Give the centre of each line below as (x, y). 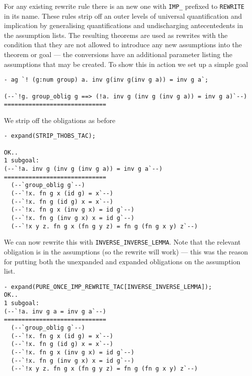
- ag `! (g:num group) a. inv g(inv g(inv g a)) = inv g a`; (106, 80)
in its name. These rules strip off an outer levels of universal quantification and (123, 16)
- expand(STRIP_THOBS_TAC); (50, 136)
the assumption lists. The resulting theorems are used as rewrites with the (116, 35)
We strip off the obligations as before (60, 120)
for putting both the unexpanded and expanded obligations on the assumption (122, 261)
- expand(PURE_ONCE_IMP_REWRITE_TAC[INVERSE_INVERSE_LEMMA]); (108, 287)
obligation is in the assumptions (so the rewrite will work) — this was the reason (126, 251)
